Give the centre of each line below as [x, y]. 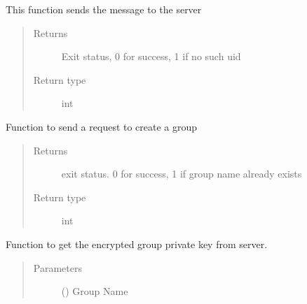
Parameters [57, 267]
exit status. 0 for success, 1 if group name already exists [182, 174]
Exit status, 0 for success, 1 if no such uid [151, 56]
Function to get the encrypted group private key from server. [137, 244]
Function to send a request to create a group [102, 126]
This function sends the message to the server [104, 9]
